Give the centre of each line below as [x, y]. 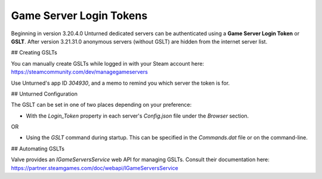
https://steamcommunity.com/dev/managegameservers [80, 72]
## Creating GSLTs [34, 53]
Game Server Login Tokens [79, 16]
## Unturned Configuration [44, 94]
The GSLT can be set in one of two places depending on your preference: [101, 105]
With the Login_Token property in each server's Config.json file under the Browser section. [137, 116]
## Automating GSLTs [38, 149]
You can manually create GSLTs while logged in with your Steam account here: [108, 63]
